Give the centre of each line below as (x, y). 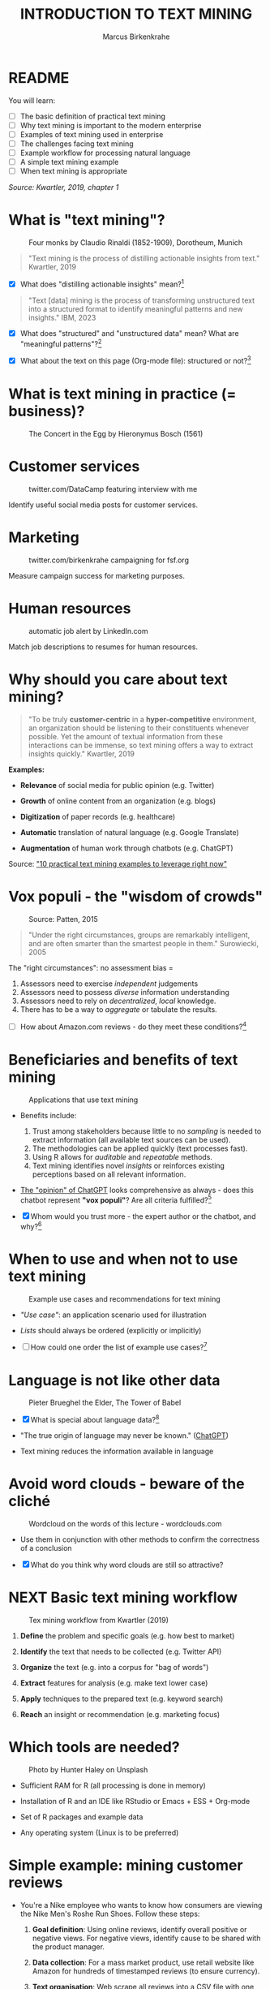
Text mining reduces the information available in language (117, 1451)
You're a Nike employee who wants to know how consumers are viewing (141, 1905)
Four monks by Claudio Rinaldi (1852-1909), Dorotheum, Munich (136, 243)
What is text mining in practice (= (122, 394)
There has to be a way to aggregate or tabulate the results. (118, 1009)
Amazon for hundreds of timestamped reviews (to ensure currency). (146, 1971)
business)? (47, 411)
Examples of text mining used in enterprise (92, 134)
